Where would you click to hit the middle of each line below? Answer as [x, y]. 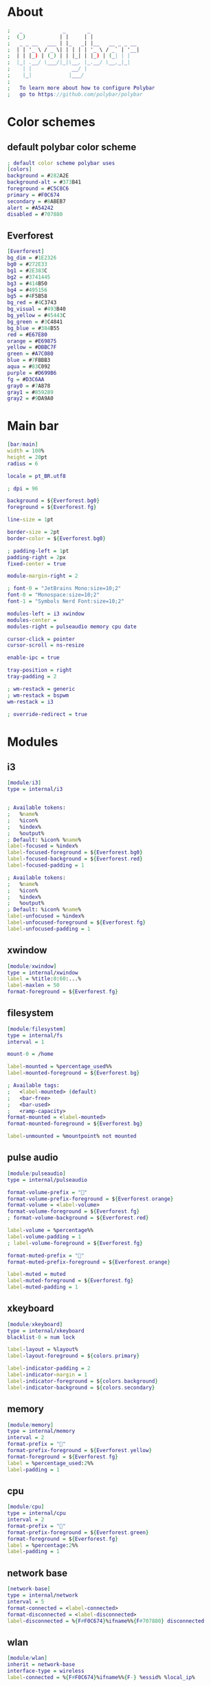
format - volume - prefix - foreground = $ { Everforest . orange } [90, 1199]
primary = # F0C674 [33, 195]
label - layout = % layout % [43, 1350]
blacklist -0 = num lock [41, 1337]
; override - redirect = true [47, 714]
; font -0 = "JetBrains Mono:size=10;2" [64, 589]
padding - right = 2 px [37, 557]
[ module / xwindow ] [32, 966]
